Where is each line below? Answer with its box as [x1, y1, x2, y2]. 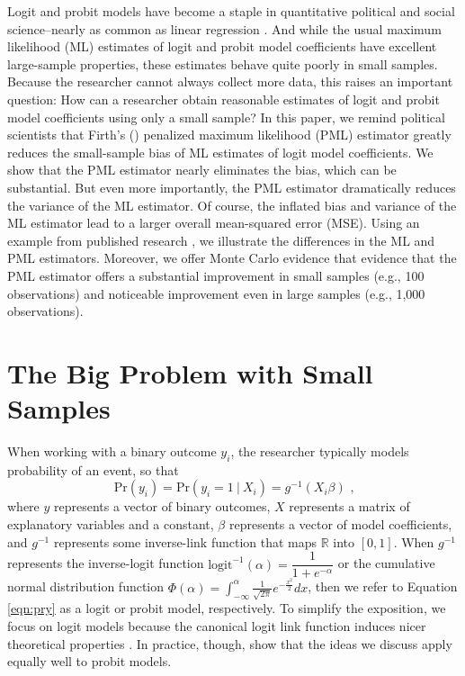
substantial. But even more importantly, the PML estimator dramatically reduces [7, 177, 456, 196]
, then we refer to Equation [308, 577, 458, 596]
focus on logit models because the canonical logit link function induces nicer [7, 617, 426, 635]
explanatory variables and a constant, [7, 514, 214, 533]
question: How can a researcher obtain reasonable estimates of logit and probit [7, 89, 440, 108]
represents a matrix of [289, 497, 410, 516]
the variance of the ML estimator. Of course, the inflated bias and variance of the [7, 195, 457, 214]
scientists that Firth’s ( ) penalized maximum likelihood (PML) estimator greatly [7, 125, 452, 144]
